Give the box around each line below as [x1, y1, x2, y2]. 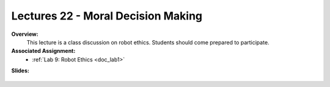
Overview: [11, 30, 39, 38]
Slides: [11, 67, 30, 74]
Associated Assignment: [11, 47, 76, 55]
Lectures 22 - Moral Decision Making [11, 9, 203, 23]
